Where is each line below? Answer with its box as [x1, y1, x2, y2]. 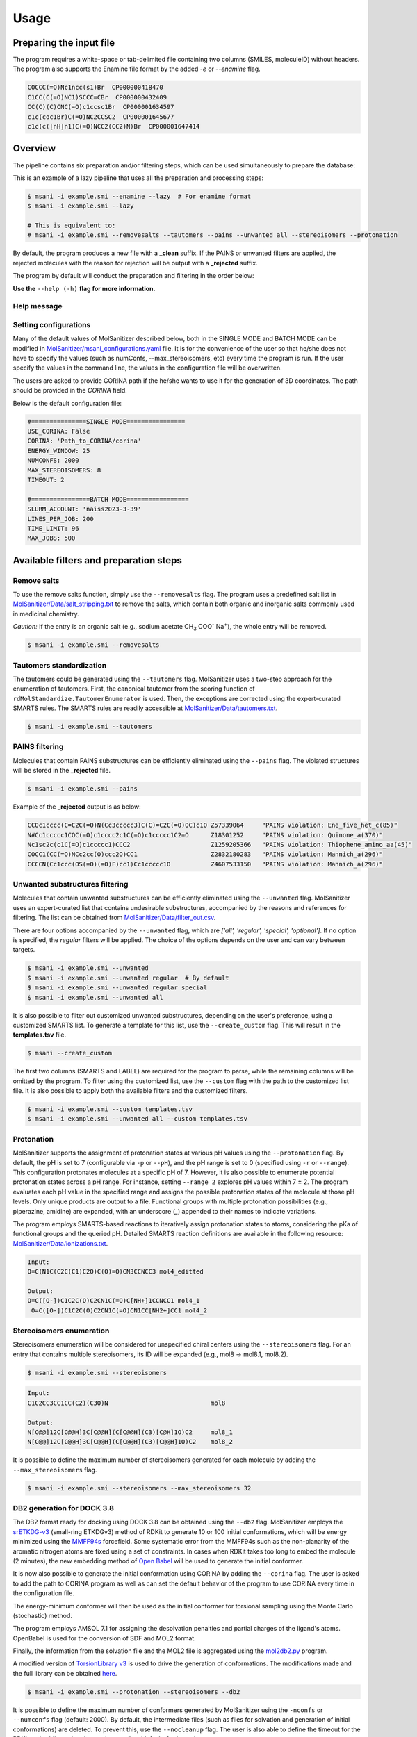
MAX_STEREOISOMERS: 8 [27, 466, 101, 474]
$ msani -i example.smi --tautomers [27, 723, 153, 731]
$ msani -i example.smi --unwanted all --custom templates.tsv [27, 1115, 248, 1123]
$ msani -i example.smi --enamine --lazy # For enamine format [27, 192, 252, 200]
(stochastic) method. [13, 1611, 73, 1620]
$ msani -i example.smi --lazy [27, 202, 135, 210]
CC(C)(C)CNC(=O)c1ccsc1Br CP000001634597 [27, 103, 174, 111]
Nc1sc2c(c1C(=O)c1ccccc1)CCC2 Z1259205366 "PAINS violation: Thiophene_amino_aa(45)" [27, 841, 413, 848]
